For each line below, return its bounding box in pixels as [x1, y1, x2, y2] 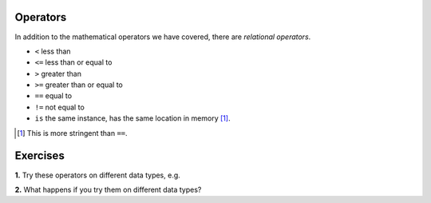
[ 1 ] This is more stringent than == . [17, 128, 128, 137]
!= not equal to [34, 102, 85, 112]
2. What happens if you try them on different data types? [14, 185, 202, 194]
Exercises [14, 149, 65, 163]
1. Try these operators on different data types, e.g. [14, 170, 181, 180]
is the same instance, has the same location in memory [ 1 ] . [34, 113, 231, 123]
